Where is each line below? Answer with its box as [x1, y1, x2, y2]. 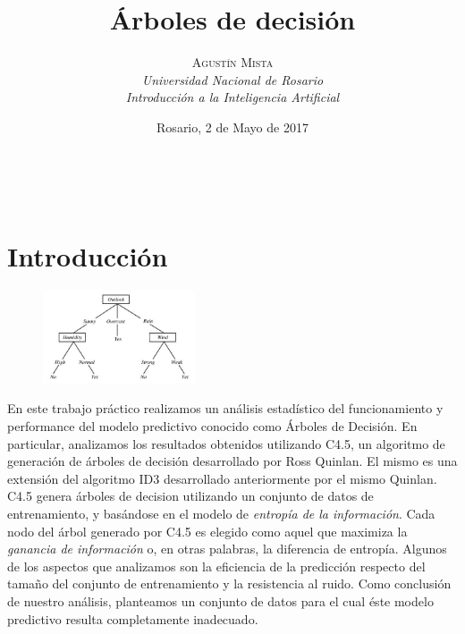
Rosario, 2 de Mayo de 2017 [156, 117, 309, 136]
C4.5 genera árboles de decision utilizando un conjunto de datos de [7, 486, 374, 505]
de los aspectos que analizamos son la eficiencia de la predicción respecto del [7, 556, 426, 575]
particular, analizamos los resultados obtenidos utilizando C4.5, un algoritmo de [7, 434, 445, 452]
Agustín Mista [191, 53, 274, 72]
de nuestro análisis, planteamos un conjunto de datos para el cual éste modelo [7, 591, 434, 610]
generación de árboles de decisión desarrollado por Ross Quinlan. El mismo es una [7, 452, 458, 470]
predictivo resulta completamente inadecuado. [7, 609, 258, 628]
